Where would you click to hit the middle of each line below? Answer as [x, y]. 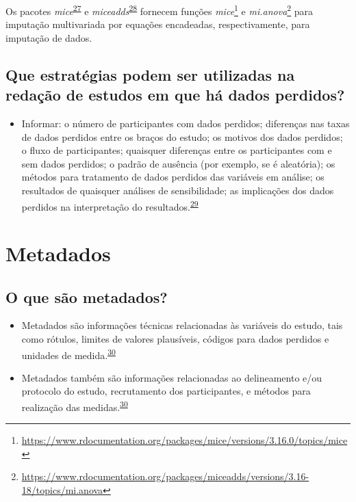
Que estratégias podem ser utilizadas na [150, 74]
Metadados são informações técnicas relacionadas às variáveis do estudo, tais [182, 325]
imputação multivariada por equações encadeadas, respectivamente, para [158, 24]
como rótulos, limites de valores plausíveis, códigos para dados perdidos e [175, 339]
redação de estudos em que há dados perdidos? [175, 95]
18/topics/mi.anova [62, 490]
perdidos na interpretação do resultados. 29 [110, 205]
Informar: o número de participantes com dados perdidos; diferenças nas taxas [186, 123]
